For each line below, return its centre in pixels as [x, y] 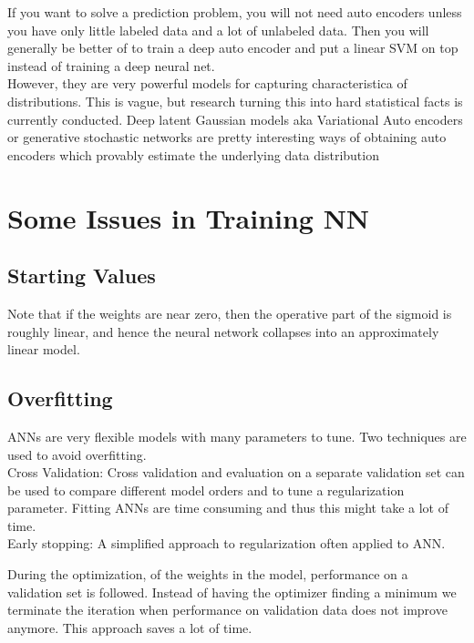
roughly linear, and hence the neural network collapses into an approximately [223, 331]
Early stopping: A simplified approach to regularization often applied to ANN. [227, 543]
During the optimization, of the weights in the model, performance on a [208, 574]
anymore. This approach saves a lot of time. [130, 627]
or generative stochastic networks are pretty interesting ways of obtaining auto [227, 137]
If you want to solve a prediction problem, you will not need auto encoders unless [235, 12]
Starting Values [82, 276]
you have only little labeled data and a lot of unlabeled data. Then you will [218, 30]
